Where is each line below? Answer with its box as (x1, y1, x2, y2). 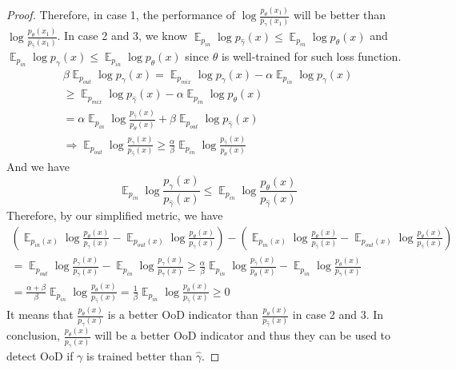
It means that (6, 306, 74, 323)
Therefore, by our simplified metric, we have (6, 207, 223, 224)
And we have (6, 158, 70, 175)
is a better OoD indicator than (107, 306, 258, 323)
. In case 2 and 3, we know (57, 27, 188, 44)
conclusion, (6, 327, 60, 344)
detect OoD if (6, 347, 74, 364)
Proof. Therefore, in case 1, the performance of (6, 6, 235, 23)
